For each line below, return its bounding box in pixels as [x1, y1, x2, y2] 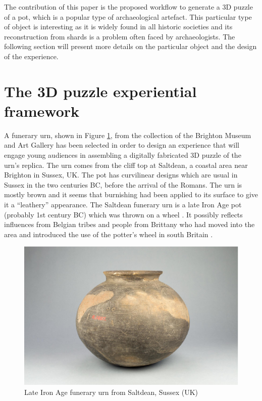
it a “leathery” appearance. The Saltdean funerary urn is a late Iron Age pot [4, 199, 242, 210]
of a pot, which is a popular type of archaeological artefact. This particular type [4, 11, 252, 22]
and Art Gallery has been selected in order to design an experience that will [4, 140, 240, 150]
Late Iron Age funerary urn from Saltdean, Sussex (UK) [24, 386, 198, 397]
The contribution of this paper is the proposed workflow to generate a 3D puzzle [4, 2, 253, 12]
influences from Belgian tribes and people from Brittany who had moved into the [4, 219, 255, 230]
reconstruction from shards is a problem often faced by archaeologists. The [4, 31, 235, 41]
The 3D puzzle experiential [4, 80, 197, 101]
